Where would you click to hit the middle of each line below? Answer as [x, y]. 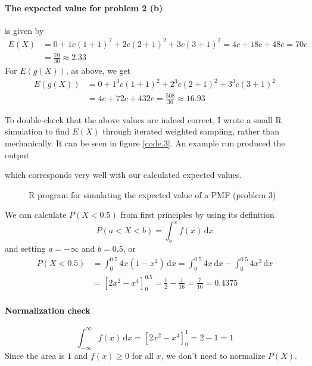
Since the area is [35, 355]
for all [143, 355]
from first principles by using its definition [197, 215]
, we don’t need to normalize [213, 355]
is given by [24, 30]
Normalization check [48, 310]
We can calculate [36, 215]
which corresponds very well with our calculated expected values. [124, 175]
